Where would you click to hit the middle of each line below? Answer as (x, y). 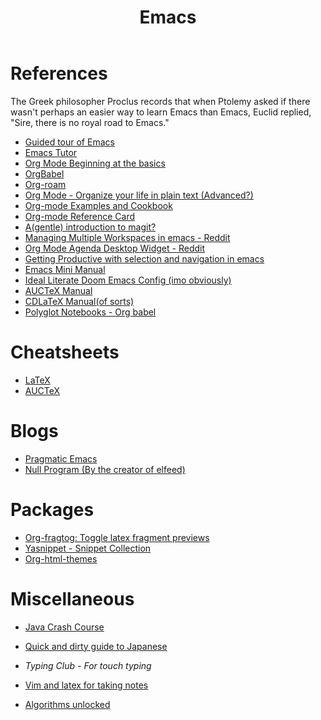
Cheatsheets (65, 352)
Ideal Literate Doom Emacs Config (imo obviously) (128, 280)
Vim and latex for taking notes (86, 685)
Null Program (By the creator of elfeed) (105, 469)
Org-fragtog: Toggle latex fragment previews (117, 537)
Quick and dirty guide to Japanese (96, 646)
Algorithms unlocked (67, 704)
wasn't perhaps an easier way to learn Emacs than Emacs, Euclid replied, (161, 112)
